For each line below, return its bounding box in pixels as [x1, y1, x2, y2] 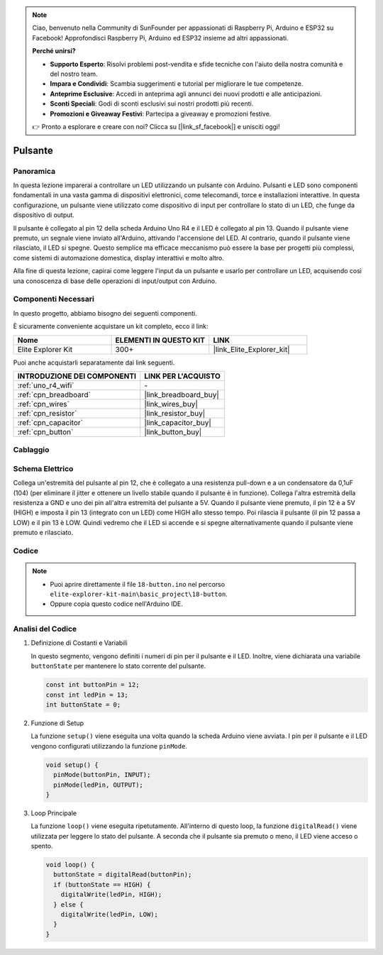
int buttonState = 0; [45, 700, 121, 709]
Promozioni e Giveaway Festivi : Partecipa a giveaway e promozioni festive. [50, 109, 272, 118]
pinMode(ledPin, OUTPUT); [53, 780, 143, 789]
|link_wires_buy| [144, 399, 198, 409]
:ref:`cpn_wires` [17, 399, 70, 409]
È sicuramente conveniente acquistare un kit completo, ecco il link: [13, 322, 209, 331]
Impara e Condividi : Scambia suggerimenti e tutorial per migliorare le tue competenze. [50, 79, 304, 88]
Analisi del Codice [13, 624, 77, 634]
